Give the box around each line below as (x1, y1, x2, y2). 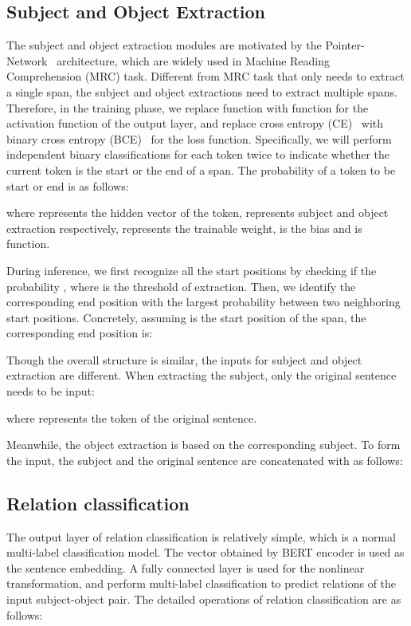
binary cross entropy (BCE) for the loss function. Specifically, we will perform (6, 130, 392, 147)
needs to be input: (6, 383, 95, 400)
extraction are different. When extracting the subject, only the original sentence (6, 367, 397, 384)
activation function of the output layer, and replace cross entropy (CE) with (6, 115, 384, 132)
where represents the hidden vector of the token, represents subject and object (6, 204, 389, 221)
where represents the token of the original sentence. (6, 409, 257, 426)
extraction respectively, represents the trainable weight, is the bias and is (6, 219, 362, 236)
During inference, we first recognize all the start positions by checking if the (6, 262, 377, 278)
